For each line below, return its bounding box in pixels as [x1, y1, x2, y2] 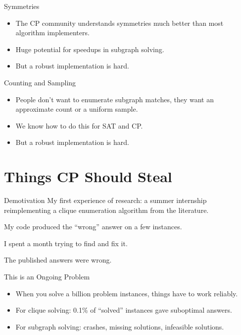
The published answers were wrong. [4, 255, 112, 265]
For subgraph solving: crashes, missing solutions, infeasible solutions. [15, 321, 224, 332]
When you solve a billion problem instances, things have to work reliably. [15, 288, 238, 298]
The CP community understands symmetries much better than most [15, 17, 224, 28]
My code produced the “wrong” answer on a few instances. [4, 221, 182, 232]
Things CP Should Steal [4, 166, 172, 187]
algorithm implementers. [15, 27, 90, 38]
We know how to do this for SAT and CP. [15, 120, 143, 131]
